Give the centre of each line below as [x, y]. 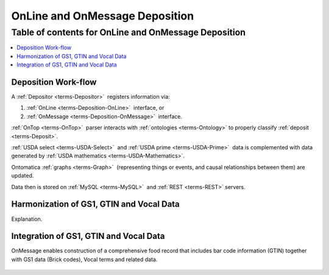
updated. [23, 176]
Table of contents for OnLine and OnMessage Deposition [129, 32]
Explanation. [27, 219]
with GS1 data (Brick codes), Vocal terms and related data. [84, 259]
